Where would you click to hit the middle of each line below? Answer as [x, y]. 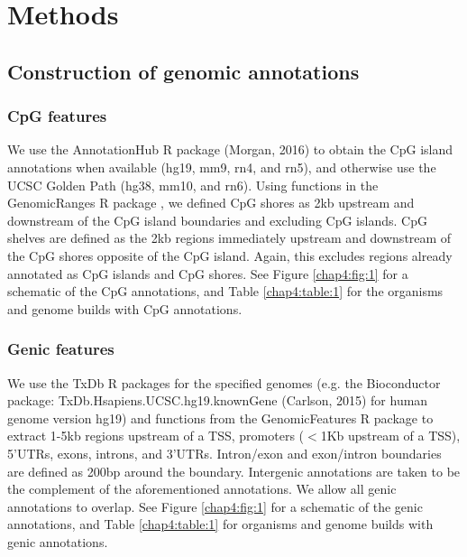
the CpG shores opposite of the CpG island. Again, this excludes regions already [230, 255]
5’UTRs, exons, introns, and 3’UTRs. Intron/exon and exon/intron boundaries [224, 453]
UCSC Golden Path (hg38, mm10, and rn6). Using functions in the [193, 185]
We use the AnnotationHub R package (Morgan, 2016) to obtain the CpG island [230, 149]
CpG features [57, 116]
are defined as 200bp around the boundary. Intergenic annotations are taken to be [234, 471]
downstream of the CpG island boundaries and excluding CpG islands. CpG [217, 220]
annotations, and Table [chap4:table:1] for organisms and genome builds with [220, 524]
